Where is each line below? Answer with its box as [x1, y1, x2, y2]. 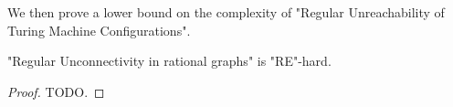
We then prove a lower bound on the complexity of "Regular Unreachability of [7, 3, 445, 21]
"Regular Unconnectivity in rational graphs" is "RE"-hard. [7, 51, 332, 70]
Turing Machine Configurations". [7, 20, 191, 39]
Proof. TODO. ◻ [7, 81, 105, 101]
